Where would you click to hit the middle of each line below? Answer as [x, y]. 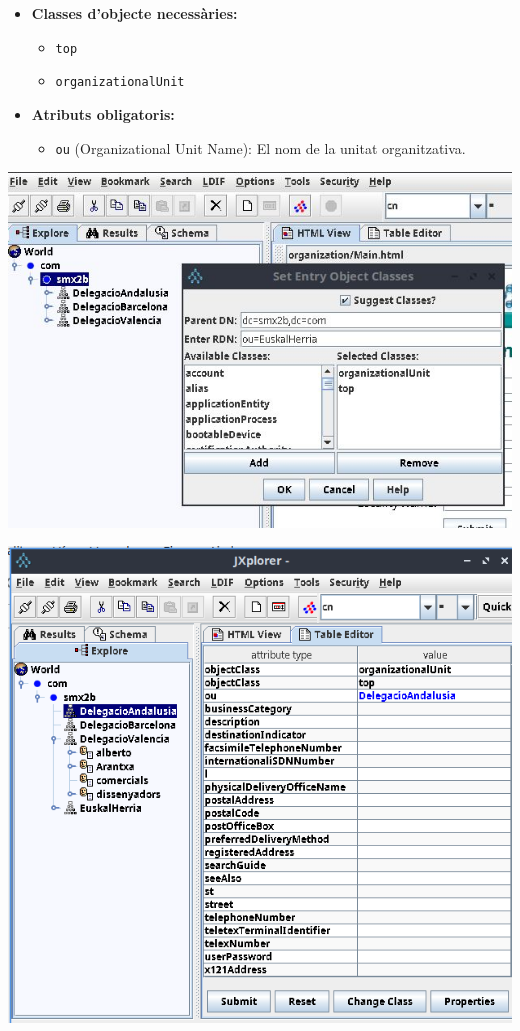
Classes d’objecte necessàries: [134, 13]
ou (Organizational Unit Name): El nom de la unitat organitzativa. [260, 147]
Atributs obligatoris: [103, 113]
